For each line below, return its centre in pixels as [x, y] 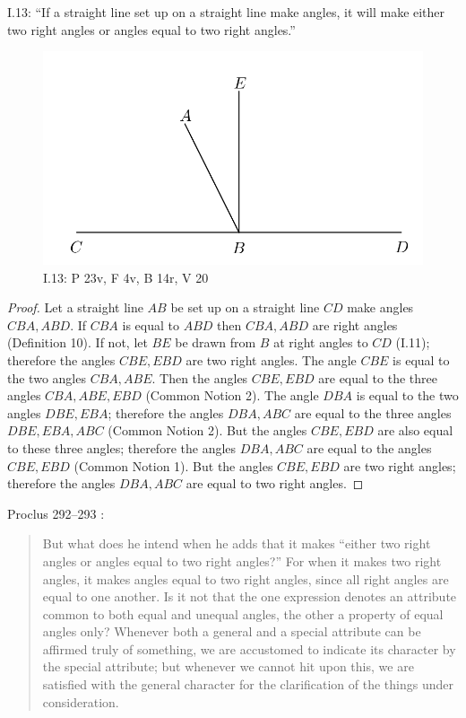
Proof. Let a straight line [75, 307]
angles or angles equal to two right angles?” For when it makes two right [242, 560]
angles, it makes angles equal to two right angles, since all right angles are [246, 578]
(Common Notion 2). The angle [232, 395]
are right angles [355, 324]
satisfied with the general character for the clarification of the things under [248, 684]
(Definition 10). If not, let [78, 342]
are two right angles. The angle [271, 359]
